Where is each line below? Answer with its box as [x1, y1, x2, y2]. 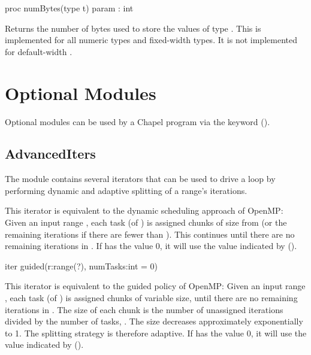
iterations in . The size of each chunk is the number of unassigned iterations [5, 303, 283, 315]
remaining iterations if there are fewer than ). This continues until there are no [5, 227, 295, 240]
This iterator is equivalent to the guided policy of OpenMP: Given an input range [5, 280, 306, 292]
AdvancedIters [5, 144, 96, 163]
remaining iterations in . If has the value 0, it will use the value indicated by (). [5, 239, 297, 252]
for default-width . [5, 45, 73, 57]
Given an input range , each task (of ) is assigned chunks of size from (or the [5, 216, 287, 229]
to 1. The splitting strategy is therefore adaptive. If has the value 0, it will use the [5, 326, 307, 339]
